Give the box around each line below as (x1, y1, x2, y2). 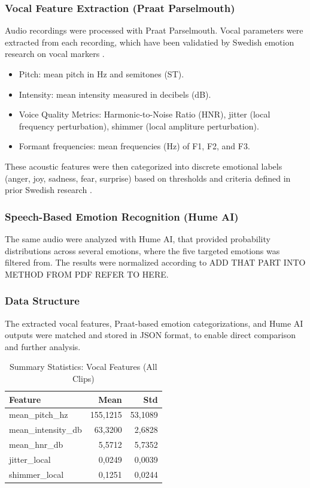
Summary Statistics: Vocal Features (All (9, 360, 157, 373)
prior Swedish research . (5, 183, 92, 196)
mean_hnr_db (9, 438, 63, 451)
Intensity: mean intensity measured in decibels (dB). (19, 88, 211, 100)
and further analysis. (5, 340, 81, 353)
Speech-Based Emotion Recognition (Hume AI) (5, 209, 239, 224)
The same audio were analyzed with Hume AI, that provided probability (5, 232, 271, 245)
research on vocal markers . (5, 47, 105, 60)
